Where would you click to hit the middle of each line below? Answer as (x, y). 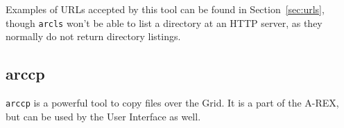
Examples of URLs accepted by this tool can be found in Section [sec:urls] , (165, 9)
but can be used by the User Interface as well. (103, 116)
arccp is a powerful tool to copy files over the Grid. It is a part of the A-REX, (172, 103)
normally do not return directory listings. (93, 36)
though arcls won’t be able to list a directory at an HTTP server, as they (164, 22)
